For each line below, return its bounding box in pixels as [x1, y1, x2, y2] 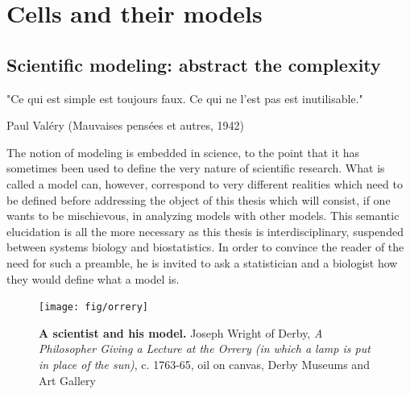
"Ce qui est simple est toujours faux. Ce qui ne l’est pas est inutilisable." [6, 89, 363, 106]
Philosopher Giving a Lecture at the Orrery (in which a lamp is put [39, 340, 371, 357]
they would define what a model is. [6, 270, 180, 287]
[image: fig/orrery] [39, 301, 149, 313]
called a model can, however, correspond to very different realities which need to [6, 175, 403, 192]
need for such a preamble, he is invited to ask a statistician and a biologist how [6, 254, 398, 271]
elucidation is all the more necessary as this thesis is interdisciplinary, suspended [6, 222, 404, 239]
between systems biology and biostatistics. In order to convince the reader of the [6, 238, 404, 255]
